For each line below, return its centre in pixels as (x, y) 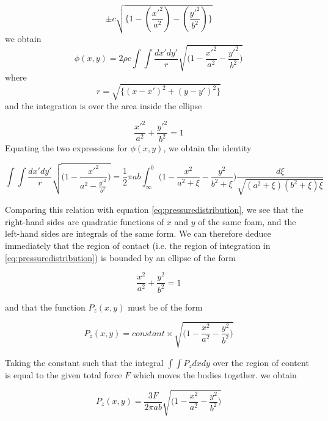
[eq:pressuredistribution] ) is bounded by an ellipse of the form (120, 257)
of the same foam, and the (247, 221)
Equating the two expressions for (66, 148)
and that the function (45, 307)
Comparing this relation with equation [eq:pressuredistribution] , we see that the (154, 210)
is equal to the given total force (64, 374)
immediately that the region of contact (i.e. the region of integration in (138, 245)
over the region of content (261, 362)
